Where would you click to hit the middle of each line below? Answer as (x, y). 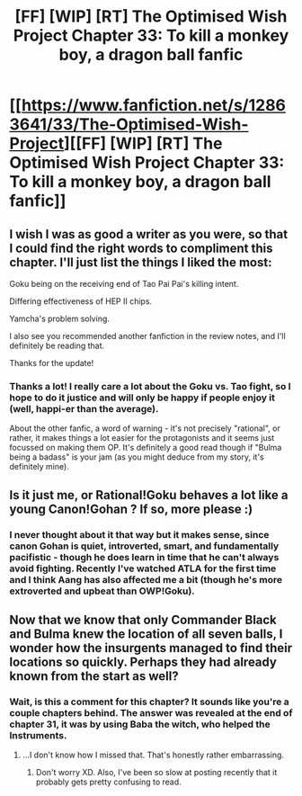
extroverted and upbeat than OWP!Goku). (102, 591)
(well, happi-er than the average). (84, 408)
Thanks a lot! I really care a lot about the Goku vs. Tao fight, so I (150, 386)
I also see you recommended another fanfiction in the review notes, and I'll (147, 336)
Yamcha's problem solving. (60, 318)
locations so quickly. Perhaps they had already (143, 662)
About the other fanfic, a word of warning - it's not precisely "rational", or (145, 428)
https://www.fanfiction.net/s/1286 (153, 106)
